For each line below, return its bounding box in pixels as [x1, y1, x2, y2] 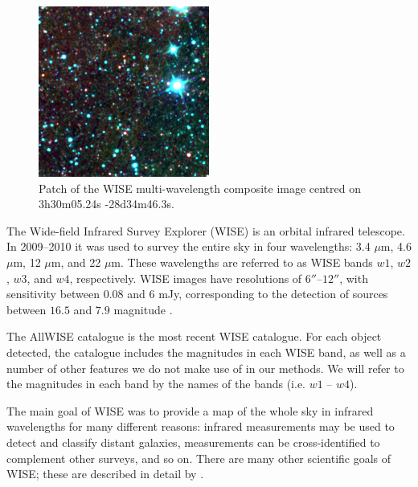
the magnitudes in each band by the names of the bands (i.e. [6, 375, 306, 392]
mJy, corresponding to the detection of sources [158, 285, 388, 302]
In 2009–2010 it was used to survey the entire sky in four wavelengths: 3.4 [6, 238, 371, 255]
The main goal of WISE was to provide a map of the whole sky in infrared [6, 402, 374, 419]
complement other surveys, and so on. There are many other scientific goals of [6, 449, 391, 466]
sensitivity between [6, 285, 100, 302]
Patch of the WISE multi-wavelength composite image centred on [39, 179, 362, 196]
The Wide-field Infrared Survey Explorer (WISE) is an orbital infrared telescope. [6, 222, 405, 239]
